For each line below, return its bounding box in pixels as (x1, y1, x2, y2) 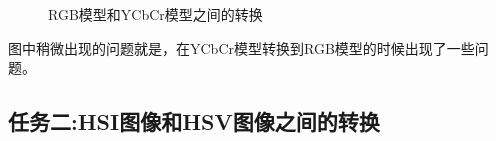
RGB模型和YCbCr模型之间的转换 (48, 4, 263, 24)
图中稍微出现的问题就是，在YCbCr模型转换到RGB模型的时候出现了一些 (8, 37, 475, 58)
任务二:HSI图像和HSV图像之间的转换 (8, 106, 380, 137)
